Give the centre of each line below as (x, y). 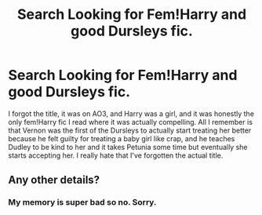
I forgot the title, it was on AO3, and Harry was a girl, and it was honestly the (131, 113)
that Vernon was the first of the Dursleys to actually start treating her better (130, 130)
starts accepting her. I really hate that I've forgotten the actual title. (116, 155)
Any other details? (54, 180)
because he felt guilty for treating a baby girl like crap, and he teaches (122, 138)
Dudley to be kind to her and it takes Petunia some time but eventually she (128, 147)
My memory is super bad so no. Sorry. (82, 202)
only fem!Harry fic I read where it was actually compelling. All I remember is (131, 122)
